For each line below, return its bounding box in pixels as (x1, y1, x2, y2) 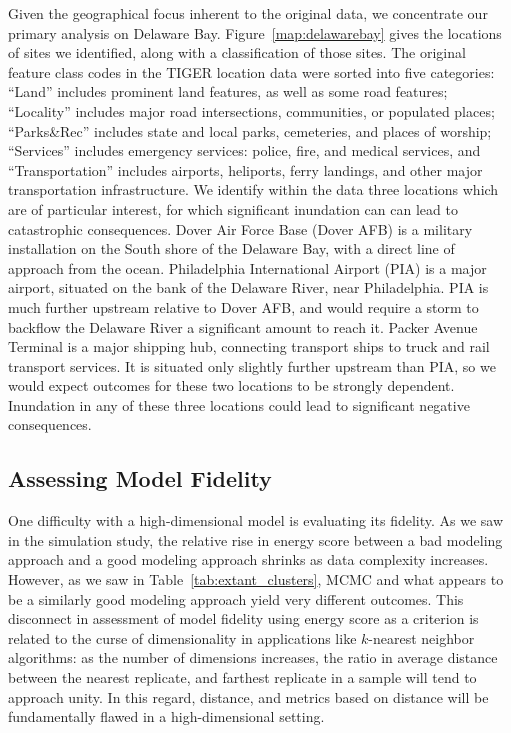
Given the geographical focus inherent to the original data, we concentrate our (8, 3, 488, 23)
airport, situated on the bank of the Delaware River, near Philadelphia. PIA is (8, 277, 489, 298)
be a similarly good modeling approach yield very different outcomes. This (8, 588, 464, 609)
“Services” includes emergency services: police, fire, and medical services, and (8, 140, 481, 161)
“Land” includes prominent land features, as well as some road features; (8, 81, 448, 102)
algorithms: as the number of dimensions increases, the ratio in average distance (8, 647, 498, 668)
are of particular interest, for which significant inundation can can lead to (8, 198, 458, 219)
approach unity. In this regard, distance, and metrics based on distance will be (8, 686, 489, 707)
